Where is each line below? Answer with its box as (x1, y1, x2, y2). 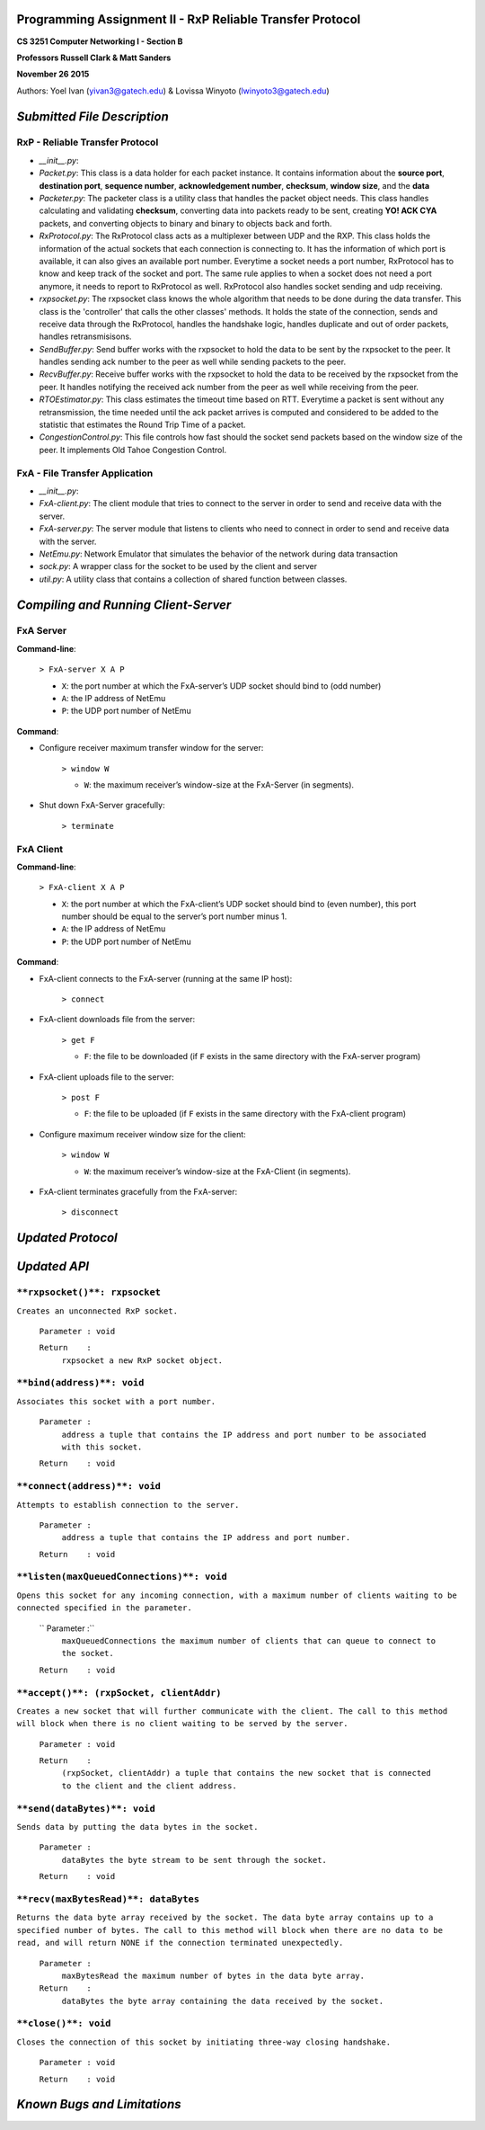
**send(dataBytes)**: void (16, 1803, 156, 1814)
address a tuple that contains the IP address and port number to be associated (61, 1430, 427, 1439)
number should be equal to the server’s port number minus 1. (61, 911, 287, 922)
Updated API (16, 1259, 90, 1274)
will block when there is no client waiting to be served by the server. (16, 1718, 349, 1729)
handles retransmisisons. (39, 331, 132, 342)
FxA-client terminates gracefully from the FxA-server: (39, 1186, 238, 1197)
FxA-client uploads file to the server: (39, 1071, 174, 1083)
